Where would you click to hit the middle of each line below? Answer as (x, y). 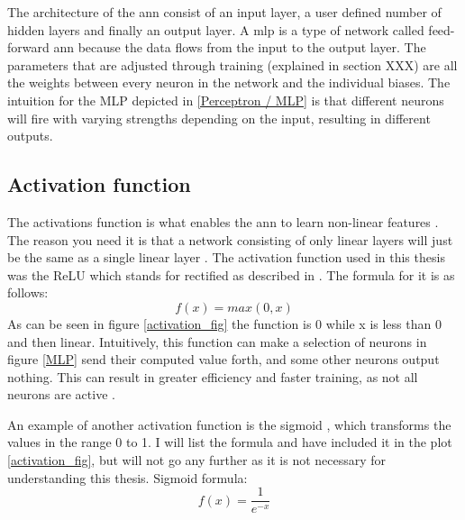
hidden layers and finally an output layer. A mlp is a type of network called (216, 29)
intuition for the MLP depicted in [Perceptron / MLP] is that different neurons (226, 100)
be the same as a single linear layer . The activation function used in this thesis (226, 257)
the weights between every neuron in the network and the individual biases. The (229, 82)
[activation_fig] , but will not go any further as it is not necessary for (197, 460)
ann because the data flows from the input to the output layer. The (240, 47)
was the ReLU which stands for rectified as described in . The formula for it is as (231, 274)
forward (28, 47)
